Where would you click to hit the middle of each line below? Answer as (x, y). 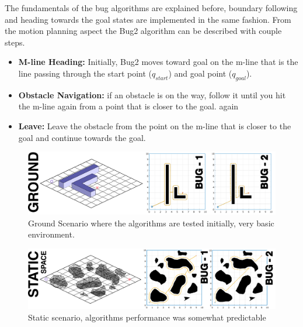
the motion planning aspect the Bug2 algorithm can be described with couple (143, 31)
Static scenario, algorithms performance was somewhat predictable (147, 317)
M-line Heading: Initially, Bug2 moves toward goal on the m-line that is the (158, 62)
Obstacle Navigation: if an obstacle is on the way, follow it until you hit (152, 94)
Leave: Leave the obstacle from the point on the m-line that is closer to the (155, 125)
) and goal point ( (200, 73)
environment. (51, 234)
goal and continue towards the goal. (82, 137)
